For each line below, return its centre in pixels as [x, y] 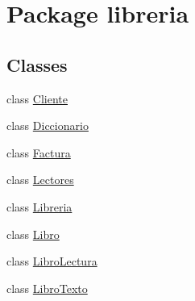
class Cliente [37, 98]
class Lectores [40, 180]
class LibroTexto [47, 288]
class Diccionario [48, 125]
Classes [37, 64]
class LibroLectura [52, 261]
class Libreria [39, 206]
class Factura [39, 152]
